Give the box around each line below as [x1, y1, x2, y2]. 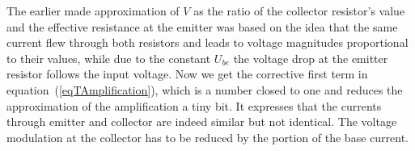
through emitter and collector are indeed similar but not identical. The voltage [6, 113, 397, 130]
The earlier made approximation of [6, 2, 180, 19]
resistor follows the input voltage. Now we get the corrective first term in [6, 65, 368, 82]
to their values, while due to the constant [6, 49, 211, 66]
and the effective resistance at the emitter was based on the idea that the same [6, 18, 398, 35]
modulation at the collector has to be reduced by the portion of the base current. [6, 128, 409, 145]
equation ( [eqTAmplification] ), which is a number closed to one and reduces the [6, 81, 403, 98]
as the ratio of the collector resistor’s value [193, 2, 405, 19]
